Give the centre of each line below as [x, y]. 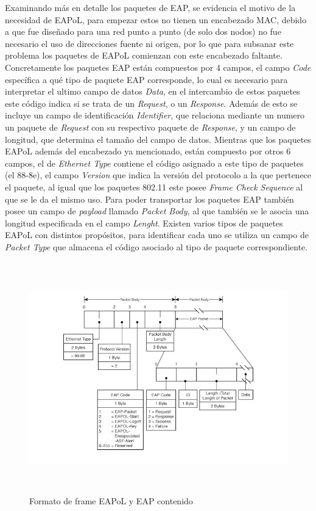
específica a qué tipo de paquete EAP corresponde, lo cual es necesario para [146, 79]
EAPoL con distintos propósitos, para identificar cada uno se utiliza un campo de [157, 235]
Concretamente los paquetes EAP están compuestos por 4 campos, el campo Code [158, 67]
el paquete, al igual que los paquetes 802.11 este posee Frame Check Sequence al [154, 187]
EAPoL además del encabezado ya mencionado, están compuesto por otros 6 [148, 151]
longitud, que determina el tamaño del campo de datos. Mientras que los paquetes [158, 139]
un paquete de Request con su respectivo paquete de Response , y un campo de [150, 127]
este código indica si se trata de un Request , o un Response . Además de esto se [151, 103]
